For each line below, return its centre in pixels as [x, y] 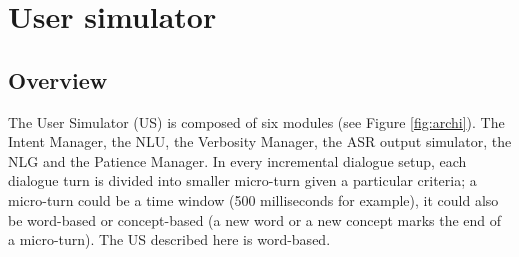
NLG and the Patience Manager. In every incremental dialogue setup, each [237, 160]
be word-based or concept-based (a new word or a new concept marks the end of [255, 219]
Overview [58, 79]
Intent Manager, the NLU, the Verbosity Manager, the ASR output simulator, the [260, 141]
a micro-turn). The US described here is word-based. [169, 239]
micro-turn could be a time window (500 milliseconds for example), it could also [253, 199]
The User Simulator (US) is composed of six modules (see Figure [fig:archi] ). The [256, 121]
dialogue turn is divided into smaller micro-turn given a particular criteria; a [242, 180]
